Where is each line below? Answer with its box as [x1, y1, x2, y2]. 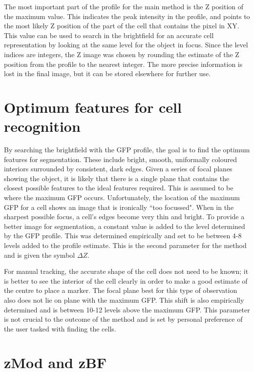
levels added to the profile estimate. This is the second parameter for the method [4, 240, 247, 250]
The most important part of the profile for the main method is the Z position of [4, 1, 244, 11]
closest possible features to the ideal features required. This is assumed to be [4, 183, 233, 193]
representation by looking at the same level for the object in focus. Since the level [4, 40, 248, 50]
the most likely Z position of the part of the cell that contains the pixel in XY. [4, 21, 239, 31]
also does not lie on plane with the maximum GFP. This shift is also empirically [4, 294, 244, 305]
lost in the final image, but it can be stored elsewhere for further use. [4, 68, 211, 79]
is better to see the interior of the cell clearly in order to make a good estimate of [4, 275, 248, 286]
